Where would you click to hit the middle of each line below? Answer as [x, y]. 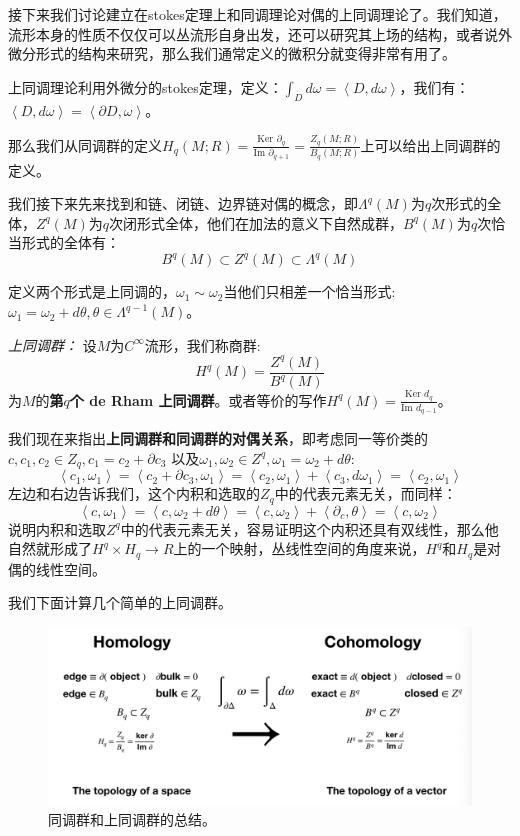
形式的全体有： [70, 242]
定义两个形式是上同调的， [92, 291]
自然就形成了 [50, 548]
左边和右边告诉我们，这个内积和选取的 [134, 493]
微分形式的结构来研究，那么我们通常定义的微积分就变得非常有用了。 [232, 53]
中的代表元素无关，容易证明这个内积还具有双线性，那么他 [309, 528]
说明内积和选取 [57, 528]
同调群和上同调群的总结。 [132, 819]
